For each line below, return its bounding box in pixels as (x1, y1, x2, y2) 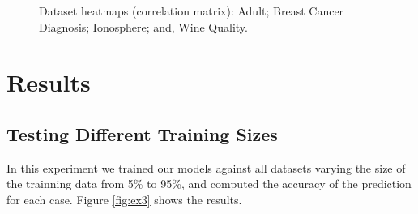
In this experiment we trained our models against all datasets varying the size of (6, 159, 406, 176)
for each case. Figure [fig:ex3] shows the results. (6, 190, 242, 208)
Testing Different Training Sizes (6, 121, 278, 146)
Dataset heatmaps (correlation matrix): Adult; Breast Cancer (39, 2, 344, 19)
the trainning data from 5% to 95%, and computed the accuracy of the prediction (6, 175, 412, 192)
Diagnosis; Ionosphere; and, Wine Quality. (39, 18, 248, 35)
